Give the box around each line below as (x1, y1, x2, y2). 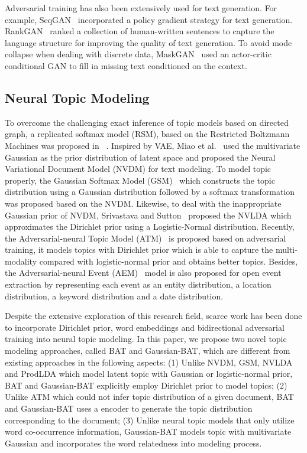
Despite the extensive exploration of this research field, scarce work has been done (5, 309, 302, 322)
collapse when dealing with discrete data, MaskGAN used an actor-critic (5, 48, 272, 60)
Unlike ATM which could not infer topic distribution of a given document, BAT (5, 390, 294, 403)
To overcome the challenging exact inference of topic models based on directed (5, 116, 289, 128)
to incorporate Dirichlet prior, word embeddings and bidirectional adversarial (5, 321, 285, 333)
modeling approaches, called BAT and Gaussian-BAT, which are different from (5, 344, 290, 357)
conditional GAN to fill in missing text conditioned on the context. (5, 59, 247, 71)
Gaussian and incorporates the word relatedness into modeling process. (5, 436, 262, 449)
